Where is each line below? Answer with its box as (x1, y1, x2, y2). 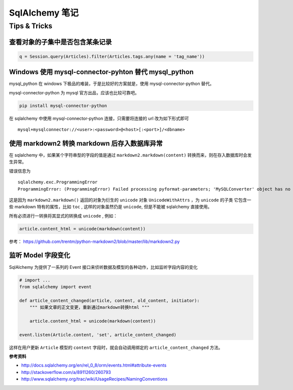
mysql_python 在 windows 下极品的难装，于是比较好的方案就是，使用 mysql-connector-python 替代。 (9, 81, 214, 87)
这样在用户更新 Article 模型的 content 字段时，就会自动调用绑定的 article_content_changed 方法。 (9, 345, 223, 350)
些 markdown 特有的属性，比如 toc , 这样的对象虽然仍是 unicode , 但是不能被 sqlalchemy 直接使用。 (9, 204, 212, 210)
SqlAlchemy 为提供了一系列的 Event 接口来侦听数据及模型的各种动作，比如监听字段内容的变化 (9, 264, 198, 270)
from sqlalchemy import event (19, 284, 92, 289)
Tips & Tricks (9, 22, 52, 30)
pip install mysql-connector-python (19, 103, 107, 108)
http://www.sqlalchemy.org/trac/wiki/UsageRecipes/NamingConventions (21, 376, 168, 382)
